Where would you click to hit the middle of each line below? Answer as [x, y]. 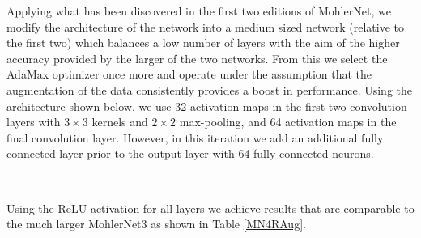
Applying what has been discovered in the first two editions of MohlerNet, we [199, 11]
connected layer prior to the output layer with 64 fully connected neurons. [190, 153]
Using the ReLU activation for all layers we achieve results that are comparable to [210, 208]
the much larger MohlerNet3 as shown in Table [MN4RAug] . [156, 224]
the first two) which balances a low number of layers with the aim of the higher [203, 42]
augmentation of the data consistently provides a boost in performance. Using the [210, 89]
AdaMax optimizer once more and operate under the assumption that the [189, 74]
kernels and [120, 122]
